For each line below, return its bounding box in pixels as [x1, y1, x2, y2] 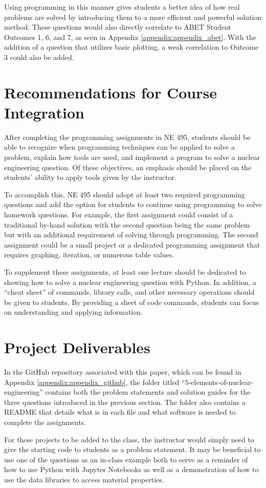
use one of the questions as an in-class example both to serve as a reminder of [4, 454, 248, 464]
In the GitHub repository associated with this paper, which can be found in [4, 367, 241, 377]
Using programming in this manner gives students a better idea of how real [4, 2, 240, 12]
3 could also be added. [4, 51, 74, 62]
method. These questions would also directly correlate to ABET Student [4, 22, 231, 32]
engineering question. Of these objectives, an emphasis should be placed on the [4, 161, 252, 172]
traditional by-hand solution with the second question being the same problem [4, 219, 250, 230]
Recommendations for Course [4, 82, 217, 103]
